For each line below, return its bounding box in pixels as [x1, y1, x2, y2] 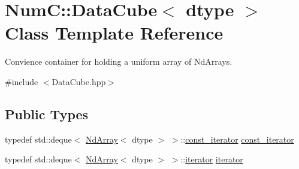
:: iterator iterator [180, 153, 243, 165]
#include [5, 75, 38, 87]
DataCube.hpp [52, 75, 106, 87]
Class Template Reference [5, 20, 224, 45]
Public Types [5, 104, 89, 123]
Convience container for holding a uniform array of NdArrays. [5, 55, 232, 68]
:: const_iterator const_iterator [180, 132, 294, 145]
